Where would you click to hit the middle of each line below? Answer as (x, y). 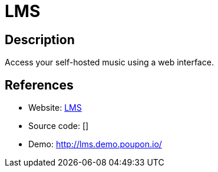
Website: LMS (55, 108)
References (39, 85)
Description (40, 39)
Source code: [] (59, 126)
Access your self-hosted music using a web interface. (109, 62)
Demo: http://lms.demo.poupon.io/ (95, 144)
